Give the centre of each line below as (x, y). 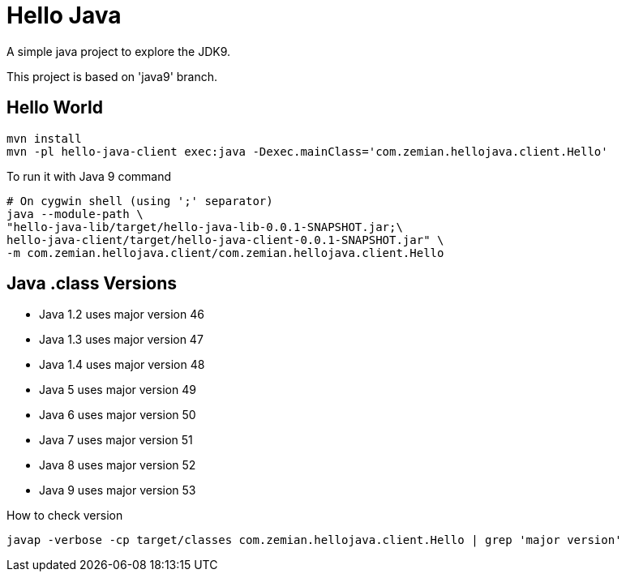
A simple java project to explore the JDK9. (119, 51)
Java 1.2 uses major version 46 (122, 315)
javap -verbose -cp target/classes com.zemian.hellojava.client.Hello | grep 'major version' (314, 540)
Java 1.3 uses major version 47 (121, 340)
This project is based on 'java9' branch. (112, 76)
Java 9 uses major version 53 (118, 490)
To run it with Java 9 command (89, 176)
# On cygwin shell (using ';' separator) (140, 201)
